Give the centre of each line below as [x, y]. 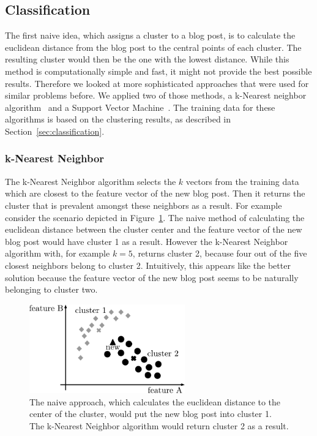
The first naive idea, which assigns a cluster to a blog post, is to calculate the [150, 35]
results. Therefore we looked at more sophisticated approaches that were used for [157, 83]
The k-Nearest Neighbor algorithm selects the [91, 181]
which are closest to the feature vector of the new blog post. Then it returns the [155, 193]
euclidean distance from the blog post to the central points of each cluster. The [153, 47]
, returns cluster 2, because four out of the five [220, 253]
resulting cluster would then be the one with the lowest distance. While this [147, 59]
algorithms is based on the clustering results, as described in [118, 119]
